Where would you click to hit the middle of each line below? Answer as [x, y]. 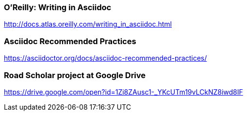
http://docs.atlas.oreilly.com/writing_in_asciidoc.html [88, 24]
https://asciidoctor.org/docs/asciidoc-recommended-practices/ [106, 58]
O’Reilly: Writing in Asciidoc [58, 7]
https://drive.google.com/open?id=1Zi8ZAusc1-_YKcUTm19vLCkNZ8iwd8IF [123, 92]
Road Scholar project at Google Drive [75, 75]
